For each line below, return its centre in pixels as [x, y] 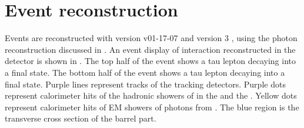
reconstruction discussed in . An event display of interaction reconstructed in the [150, 49]
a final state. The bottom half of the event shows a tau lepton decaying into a [145, 72]
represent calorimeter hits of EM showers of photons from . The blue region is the [152, 107]
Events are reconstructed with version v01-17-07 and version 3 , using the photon [151, 38]
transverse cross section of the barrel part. [81, 118]
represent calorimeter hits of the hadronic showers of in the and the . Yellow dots [151, 95]
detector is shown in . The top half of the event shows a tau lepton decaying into [150, 61]
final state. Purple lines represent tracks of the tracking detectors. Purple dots [145, 84]
